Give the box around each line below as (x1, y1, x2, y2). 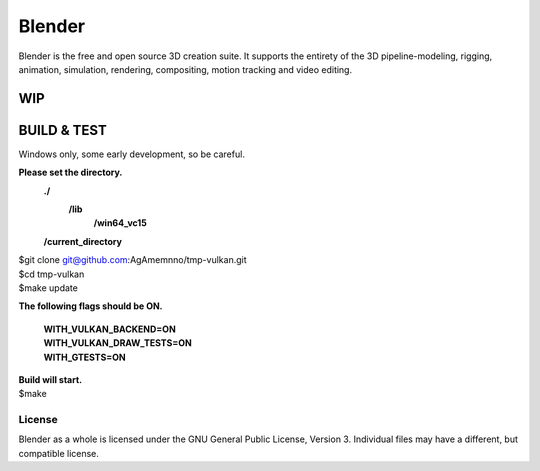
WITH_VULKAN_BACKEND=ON (43, 323, 177, 335)
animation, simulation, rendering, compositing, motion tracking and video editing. (18, 63, 353, 75)
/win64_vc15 (93, 217, 147, 229)
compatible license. (18, 447, 100, 459)
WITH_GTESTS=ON (43, 351, 127, 363)
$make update (18, 281, 79, 294)
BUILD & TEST (18, 121, 107, 139)
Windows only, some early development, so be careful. (18, 148, 245, 160)
